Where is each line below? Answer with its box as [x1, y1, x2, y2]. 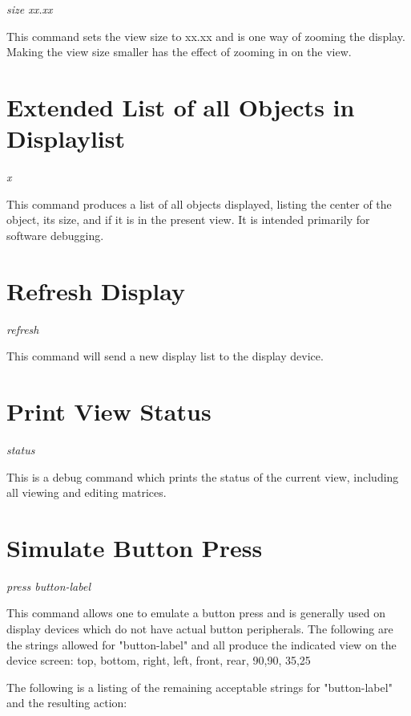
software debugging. [6, 226, 104, 243]
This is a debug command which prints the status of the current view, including [6, 468, 399, 485]
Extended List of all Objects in [6, 90, 355, 123]
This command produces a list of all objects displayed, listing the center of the [6, 195, 392, 212]
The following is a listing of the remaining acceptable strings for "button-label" [6, 678, 393, 695]
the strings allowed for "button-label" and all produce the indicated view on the [6, 636, 397, 653]
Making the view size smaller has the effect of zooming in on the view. [6, 43, 352, 60]
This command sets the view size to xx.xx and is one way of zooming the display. [6, 27, 405, 44]
